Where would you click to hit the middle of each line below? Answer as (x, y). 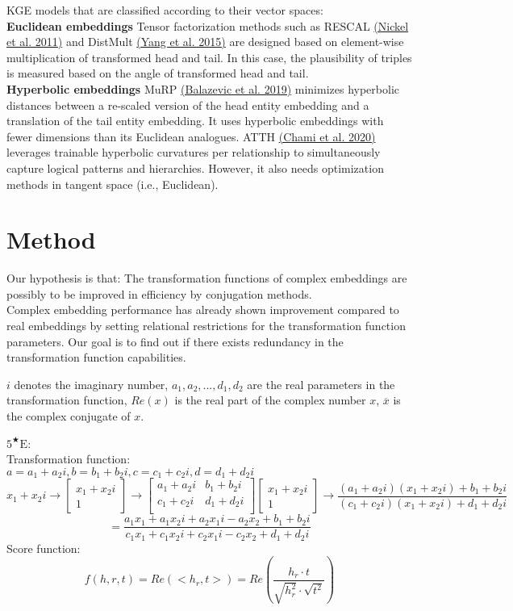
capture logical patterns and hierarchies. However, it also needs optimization (195, 167)
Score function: (44, 548)
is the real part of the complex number (270, 400)
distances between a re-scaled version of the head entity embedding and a (188, 105)
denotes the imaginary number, (91, 384)
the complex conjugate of (69, 416)
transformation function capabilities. (96, 357)
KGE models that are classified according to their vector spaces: (165, 10)
